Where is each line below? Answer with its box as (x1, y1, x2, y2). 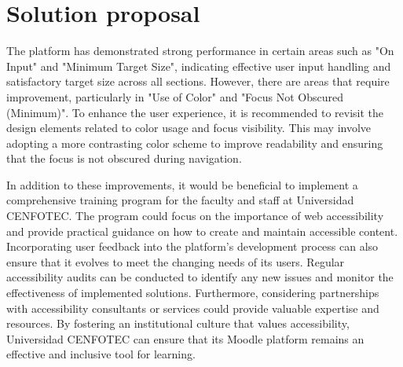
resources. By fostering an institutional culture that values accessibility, (6, 315, 350, 332)
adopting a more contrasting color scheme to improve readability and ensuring (6, 134, 383, 151)
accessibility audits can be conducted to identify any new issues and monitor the (6, 269, 394, 285)
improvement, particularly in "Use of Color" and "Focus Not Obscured (6, 88, 343, 105)
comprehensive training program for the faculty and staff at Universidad (6, 192, 354, 208)
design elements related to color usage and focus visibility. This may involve (6, 119, 372, 136)
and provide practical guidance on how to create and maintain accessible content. (6, 222, 398, 239)
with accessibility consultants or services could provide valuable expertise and (6, 299, 379, 316)
